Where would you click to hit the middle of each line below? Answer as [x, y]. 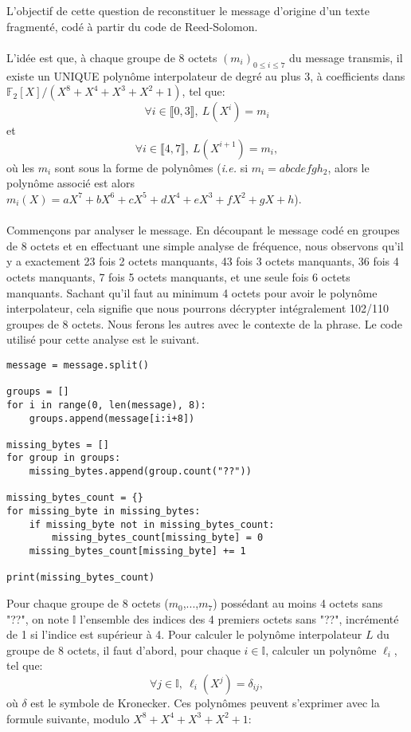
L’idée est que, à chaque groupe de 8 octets [112, 57]
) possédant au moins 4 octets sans [298, 603]
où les [21, 167]
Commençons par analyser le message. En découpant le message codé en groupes [203, 230]
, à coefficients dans [358, 75]
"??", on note [38, 618]
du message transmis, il [346, 57]
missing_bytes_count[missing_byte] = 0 [158, 538]
